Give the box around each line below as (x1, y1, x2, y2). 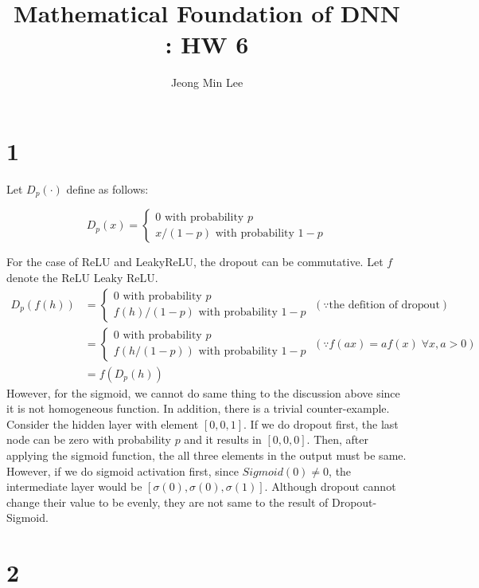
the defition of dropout (329, 299, 440, 311)
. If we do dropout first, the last (243, 415, 399, 432)
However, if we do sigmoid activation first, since (6, 462, 239, 479)
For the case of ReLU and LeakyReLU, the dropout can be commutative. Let (6, 253, 384, 270)
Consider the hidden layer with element (6, 415, 199, 432)
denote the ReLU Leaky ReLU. (6, 269, 158, 285)
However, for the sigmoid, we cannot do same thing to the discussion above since (6, 384, 400, 401)
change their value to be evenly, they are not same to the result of (6, 493, 329, 510)
